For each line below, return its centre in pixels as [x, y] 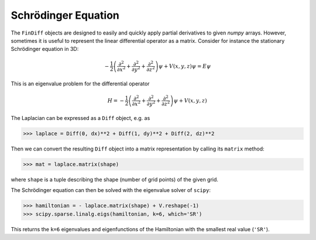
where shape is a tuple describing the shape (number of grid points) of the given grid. [115, 179]
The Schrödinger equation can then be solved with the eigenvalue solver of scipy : [111, 190]
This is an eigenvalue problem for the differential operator [80, 83]
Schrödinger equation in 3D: [45, 49]
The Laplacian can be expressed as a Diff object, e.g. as [80, 118]
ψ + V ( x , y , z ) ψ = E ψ [185, 66]
